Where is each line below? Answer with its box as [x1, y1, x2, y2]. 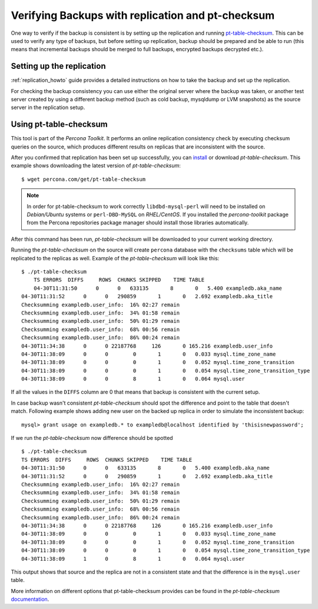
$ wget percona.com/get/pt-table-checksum [21, 176, 146, 183]
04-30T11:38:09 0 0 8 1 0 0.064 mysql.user [21, 376, 245, 382]
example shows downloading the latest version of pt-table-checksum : [11, 162, 181, 169]
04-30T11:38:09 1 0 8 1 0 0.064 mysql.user [21, 555, 245, 562]
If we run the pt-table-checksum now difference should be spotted [11, 435, 173, 442]
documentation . [11, 595, 49, 603]
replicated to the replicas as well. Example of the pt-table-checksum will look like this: [11, 254, 220, 262]
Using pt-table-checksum [11, 120, 108, 130]
